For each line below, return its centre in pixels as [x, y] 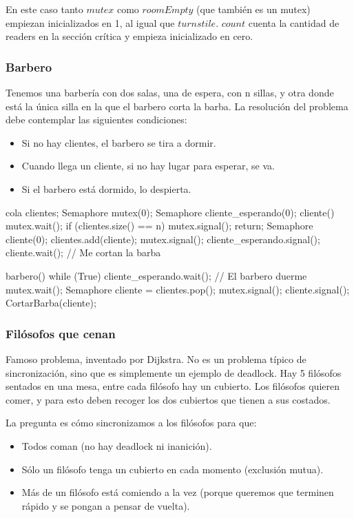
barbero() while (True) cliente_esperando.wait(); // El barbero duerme [156, 275]
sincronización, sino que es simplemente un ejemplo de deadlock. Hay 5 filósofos [174, 372]
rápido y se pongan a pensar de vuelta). [106, 505]
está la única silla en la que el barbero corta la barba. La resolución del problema [177, 106]
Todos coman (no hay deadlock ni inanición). [117, 445]
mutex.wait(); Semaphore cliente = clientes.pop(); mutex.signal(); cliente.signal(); [178, 289]
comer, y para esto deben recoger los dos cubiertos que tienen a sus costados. [168, 399]
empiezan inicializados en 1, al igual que [90, 22]
